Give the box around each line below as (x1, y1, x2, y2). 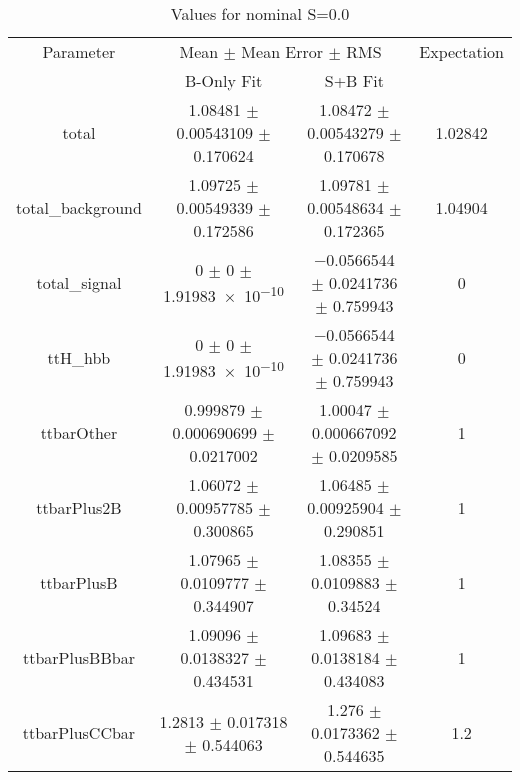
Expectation (419, 40, 504, 63)
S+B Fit (324, 69, 384, 92)
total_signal (36, 271, 122, 294)
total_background (16, 196, 142, 219)
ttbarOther (40, 421, 118, 444)
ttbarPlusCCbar (22, 721, 136, 744)
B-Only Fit (184, 69, 263, 92)
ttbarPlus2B (36, 496, 122, 519)
